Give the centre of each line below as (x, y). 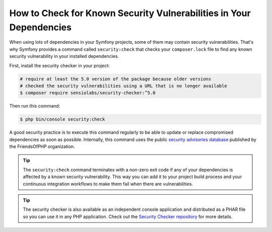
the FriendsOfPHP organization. (42, 146)
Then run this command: (35, 106)
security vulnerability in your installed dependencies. (64, 56)
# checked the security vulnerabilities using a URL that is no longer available (124, 86)
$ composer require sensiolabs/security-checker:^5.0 (88, 93)
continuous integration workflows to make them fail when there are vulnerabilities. (108, 184)
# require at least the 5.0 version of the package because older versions (116, 79)
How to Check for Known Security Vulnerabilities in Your (130, 13)
